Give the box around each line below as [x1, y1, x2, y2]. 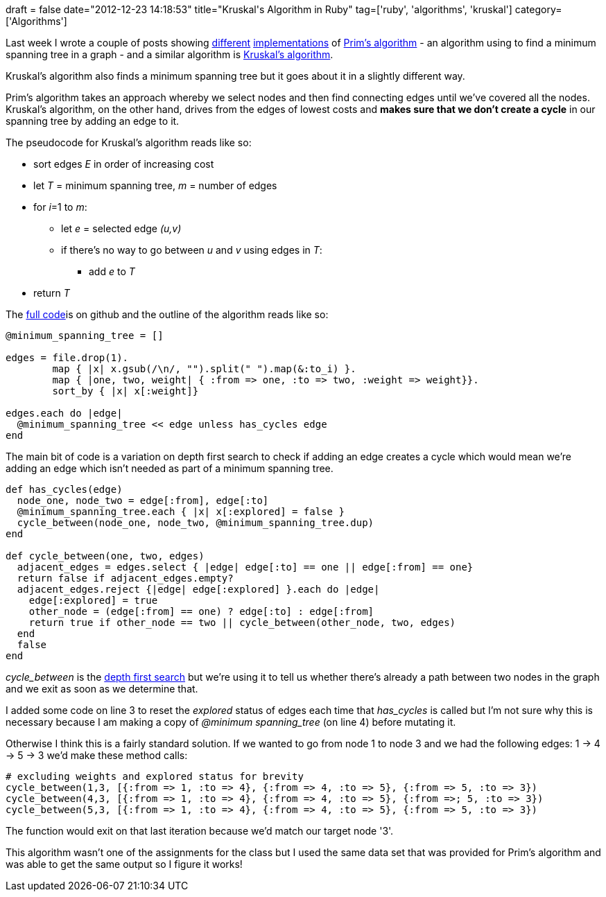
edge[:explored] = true [28, 595, 158, 606]
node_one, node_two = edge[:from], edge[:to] [17, 495, 269, 506]
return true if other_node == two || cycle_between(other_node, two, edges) [28, 617, 456, 628]
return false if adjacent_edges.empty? [17, 573, 234, 584]
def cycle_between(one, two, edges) [6, 550, 205, 561]
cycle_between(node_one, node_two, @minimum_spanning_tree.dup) [17, 517, 374, 528]
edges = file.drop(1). [6, 352, 129, 363]
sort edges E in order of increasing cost [33, 158, 214, 170]
